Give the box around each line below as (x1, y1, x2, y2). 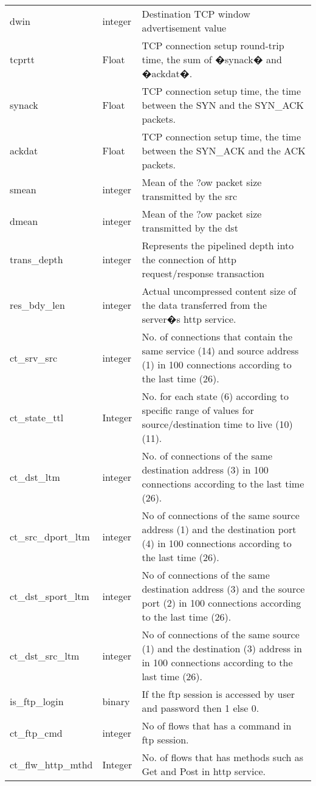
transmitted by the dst (142, 221, 238, 235)
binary (102, 694, 130, 708)
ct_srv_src (10, 350, 58, 365)
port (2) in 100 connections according (142, 596, 301, 610)
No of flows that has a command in (142, 719, 292, 733)
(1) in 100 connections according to (142, 357, 292, 371)
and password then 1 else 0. (142, 701, 259, 715)
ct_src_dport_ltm (10, 529, 90, 543)
